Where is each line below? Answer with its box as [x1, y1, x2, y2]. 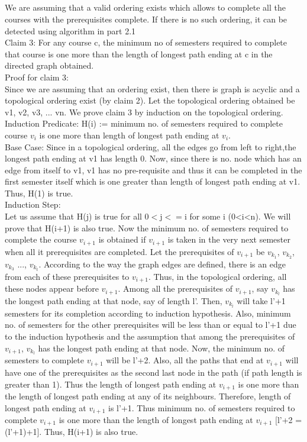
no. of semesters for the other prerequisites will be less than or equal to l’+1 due [5, 318, 296, 331]
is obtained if [98, 233, 146, 246]
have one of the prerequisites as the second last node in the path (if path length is [5, 366, 302, 378]
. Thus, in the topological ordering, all [148, 270, 287, 282]
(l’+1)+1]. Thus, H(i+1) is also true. [5, 425, 138, 438]
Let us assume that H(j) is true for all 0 [5, 210, 149, 222]
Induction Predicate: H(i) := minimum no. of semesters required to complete [5, 117, 283, 130]
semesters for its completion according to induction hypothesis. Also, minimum [5, 307, 291, 319]
